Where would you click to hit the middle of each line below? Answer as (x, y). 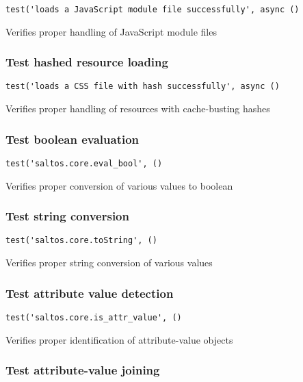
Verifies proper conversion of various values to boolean (119, 185)
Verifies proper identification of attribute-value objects (119, 339)
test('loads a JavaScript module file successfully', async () (153, 10)
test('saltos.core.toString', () (81, 241)
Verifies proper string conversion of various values (109, 263)
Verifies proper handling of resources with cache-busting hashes (138, 109)
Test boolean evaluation (73, 139)
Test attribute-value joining (83, 370)
